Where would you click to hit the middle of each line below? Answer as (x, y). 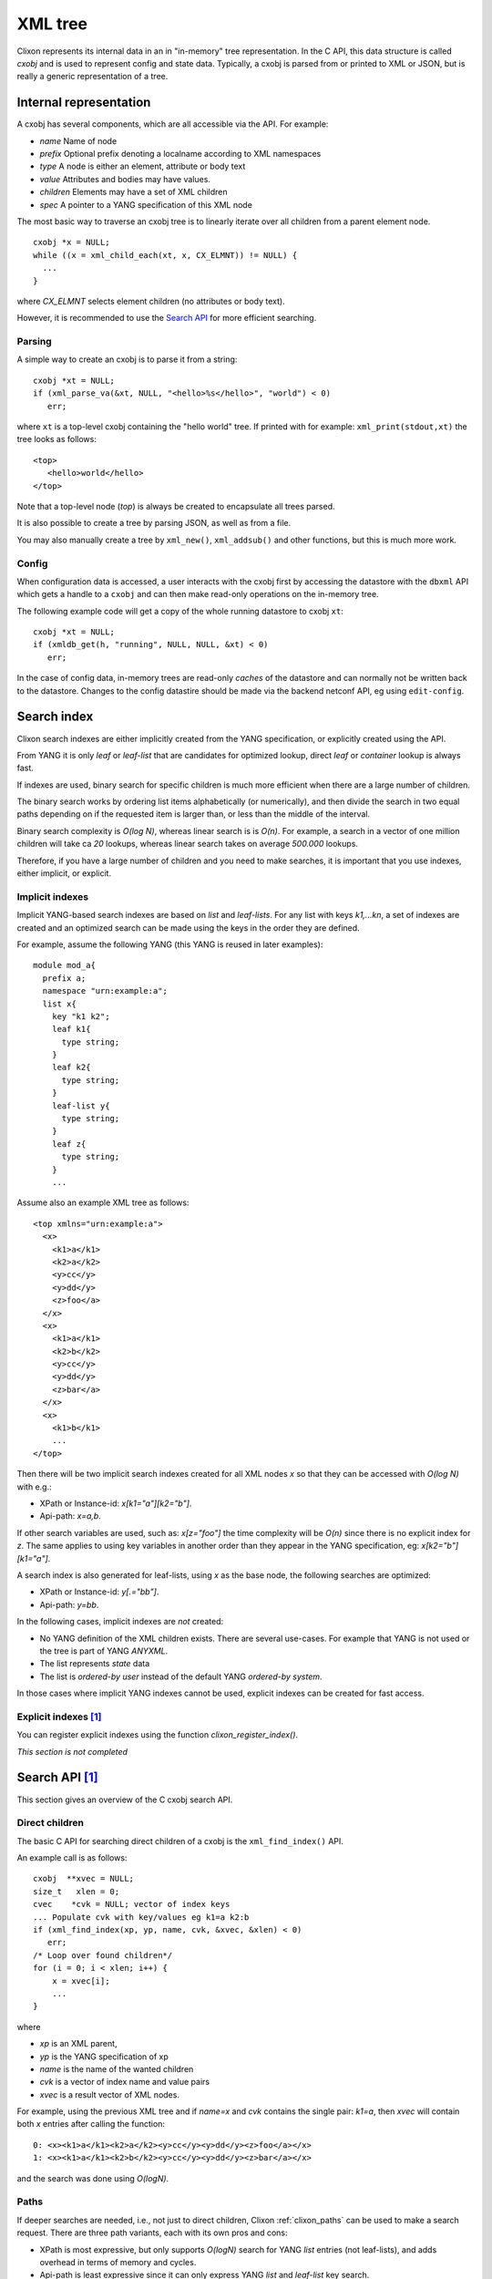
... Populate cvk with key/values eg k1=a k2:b (141, 1917)
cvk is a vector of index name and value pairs (124, 2082)
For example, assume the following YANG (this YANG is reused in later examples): (170, 944)
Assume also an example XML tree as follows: (103, 1202)
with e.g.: (34, 1487)
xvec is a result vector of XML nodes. (109, 2094)
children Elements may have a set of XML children (133, 192)
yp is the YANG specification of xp (104, 2057)
